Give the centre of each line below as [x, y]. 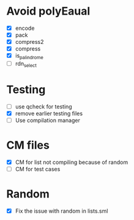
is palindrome [29, 56]
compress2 [29, 42]
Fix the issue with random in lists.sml [61, 211]
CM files [28, 145]
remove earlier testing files [49, 113]
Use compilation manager [48, 120]
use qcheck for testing [43, 106]
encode [25, 28]
